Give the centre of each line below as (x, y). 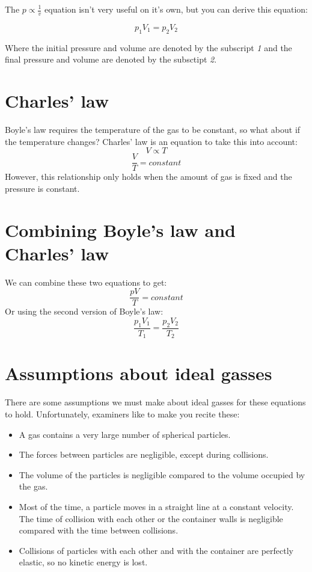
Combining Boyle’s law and (120, 229)
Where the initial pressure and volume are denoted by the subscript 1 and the (148, 47)
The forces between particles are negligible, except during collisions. (144, 454)
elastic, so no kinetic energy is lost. (83, 562)
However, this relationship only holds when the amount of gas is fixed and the (148, 177)
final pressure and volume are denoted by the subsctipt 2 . (111, 59)
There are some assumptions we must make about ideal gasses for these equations (155, 402)
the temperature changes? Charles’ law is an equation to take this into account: (151, 141)
